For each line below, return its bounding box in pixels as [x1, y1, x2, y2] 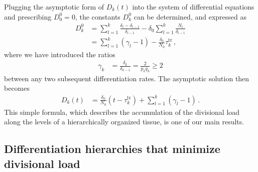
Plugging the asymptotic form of [4, 2, 104, 12]
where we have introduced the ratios [4, 49, 115, 59]
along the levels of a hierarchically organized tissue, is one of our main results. [4, 116, 244, 127]
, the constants [75, 11, 120, 22]
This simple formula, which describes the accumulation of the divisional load [4, 106, 240, 117]
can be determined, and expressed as [134, 11, 246, 22]
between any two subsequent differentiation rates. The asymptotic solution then [4, 73, 249, 83]
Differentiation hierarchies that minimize [4, 141, 220, 156]
